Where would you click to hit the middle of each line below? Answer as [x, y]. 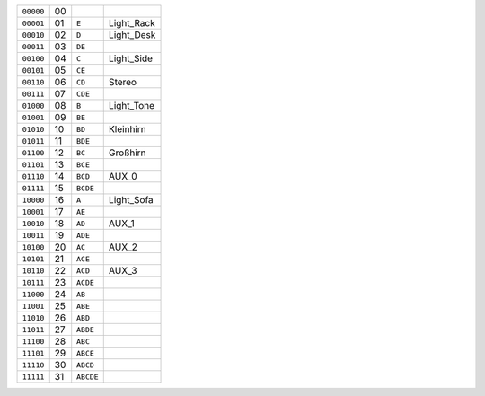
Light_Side [130, 58]
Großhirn [128, 153]
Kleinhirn [128, 129]
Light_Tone [132, 106]
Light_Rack [132, 23]
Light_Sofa [131, 200]
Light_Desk [132, 35]
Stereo [123, 82]
